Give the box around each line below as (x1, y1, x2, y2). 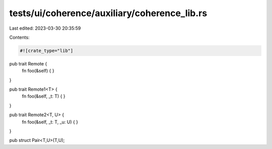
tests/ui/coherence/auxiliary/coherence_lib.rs (9, 8, 208, 19)
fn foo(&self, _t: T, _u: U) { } (22, 119, 78, 125)
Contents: (9, 34, 30, 40)
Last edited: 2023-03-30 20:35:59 (9, 25, 81, 31)
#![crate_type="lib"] (20, 48, 74, 53)
